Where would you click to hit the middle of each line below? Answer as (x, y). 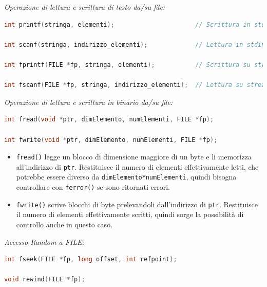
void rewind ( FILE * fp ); (45, 280)
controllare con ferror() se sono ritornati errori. (93, 187)
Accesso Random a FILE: (44, 241)
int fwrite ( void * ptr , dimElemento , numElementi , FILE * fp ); (111, 140)
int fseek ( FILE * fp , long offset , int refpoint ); (91, 259)
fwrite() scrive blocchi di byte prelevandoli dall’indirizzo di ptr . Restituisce (137, 204)
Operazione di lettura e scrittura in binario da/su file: (89, 102)
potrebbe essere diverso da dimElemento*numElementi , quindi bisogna (126, 177)
